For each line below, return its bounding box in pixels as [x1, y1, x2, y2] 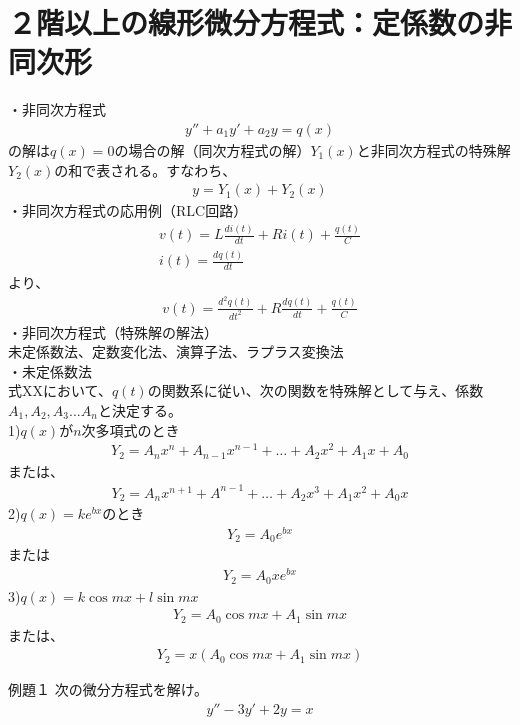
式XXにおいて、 [8, 380, 112, 401]
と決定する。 [97, 399, 182, 420]
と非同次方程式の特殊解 [356, 139, 511, 160]
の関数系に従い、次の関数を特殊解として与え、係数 [147, 380, 484, 401]
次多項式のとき [81, 419, 180, 440]
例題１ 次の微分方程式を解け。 [8, 679, 208, 700]
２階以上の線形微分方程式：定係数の [8, 2, 485, 43]
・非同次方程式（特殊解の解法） [8, 321, 218, 342]
